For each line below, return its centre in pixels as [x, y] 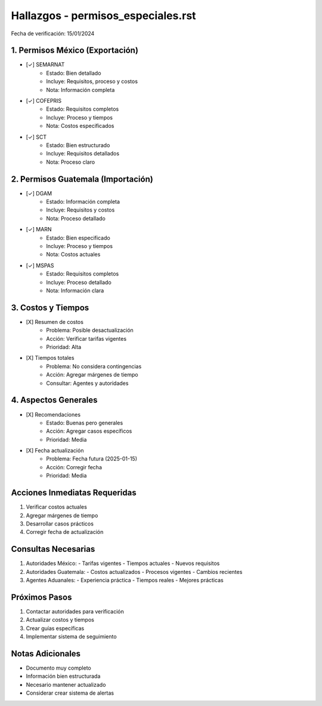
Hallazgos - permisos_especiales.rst [103, 16]
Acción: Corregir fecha [74, 467]
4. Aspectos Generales [54, 400]
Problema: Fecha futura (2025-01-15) [92, 459]
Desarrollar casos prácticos [60, 524]
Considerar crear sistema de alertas [70, 693]
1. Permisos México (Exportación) [75, 51]
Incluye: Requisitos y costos [80, 210]
